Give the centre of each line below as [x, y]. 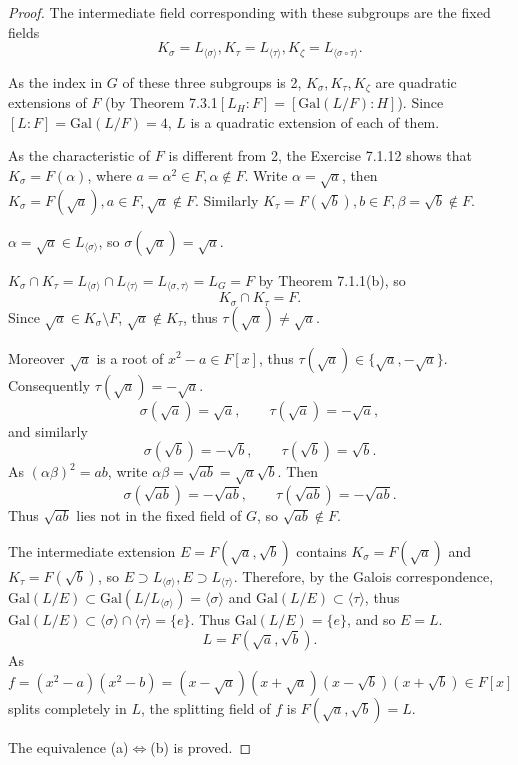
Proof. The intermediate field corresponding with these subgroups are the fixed [249, 12]
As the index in [55, 81]
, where [109, 174]
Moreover [36, 357]
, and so [371, 618]
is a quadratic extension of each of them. [315, 121]
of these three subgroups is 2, [212, 81]
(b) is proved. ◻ [201, 747]
